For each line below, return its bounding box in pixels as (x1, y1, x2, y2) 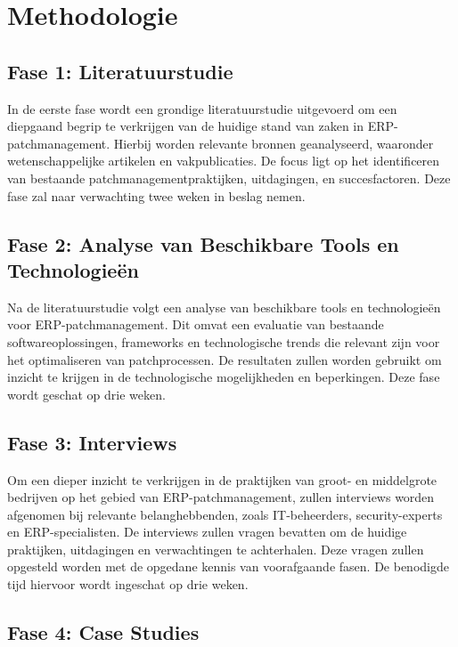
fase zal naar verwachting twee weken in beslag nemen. (7, 186, 306, 205)
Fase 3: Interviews (7, 428, 177, 456)
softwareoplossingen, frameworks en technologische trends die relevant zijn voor (7, 332, 440, 351)
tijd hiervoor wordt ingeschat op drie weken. (7, 575, 249, 594)
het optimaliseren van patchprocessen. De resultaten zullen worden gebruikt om (7, 350, 442, 368)
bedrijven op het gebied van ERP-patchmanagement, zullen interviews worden (7, 488, 435, 506)
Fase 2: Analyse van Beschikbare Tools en (7, 230, 399, 257)
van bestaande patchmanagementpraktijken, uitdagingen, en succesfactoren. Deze (7, 168, 451, 187)
